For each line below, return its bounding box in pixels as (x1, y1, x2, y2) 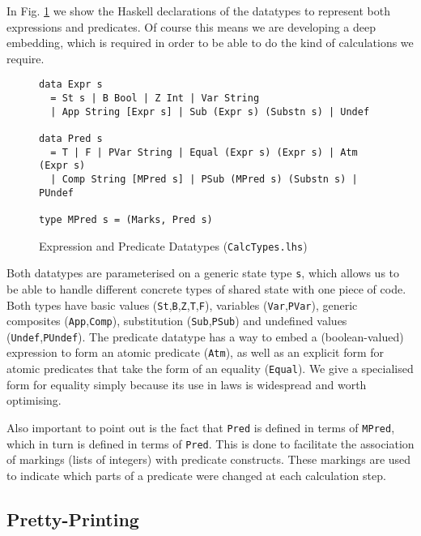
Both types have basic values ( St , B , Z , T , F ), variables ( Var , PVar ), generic (6, 296, 358, 313)
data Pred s (39, 133, 103, 144)
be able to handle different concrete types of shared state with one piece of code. (6, 280, 406, 297)
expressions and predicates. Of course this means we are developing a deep (6, 18, 376, 35)
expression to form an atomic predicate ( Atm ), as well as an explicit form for (6, 344, 385, 361)
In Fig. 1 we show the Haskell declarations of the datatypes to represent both (6, 2, 390, 19)
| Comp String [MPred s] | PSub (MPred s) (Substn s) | (50, 173, 358, 185)
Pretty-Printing (6, 506, 139, 531)
